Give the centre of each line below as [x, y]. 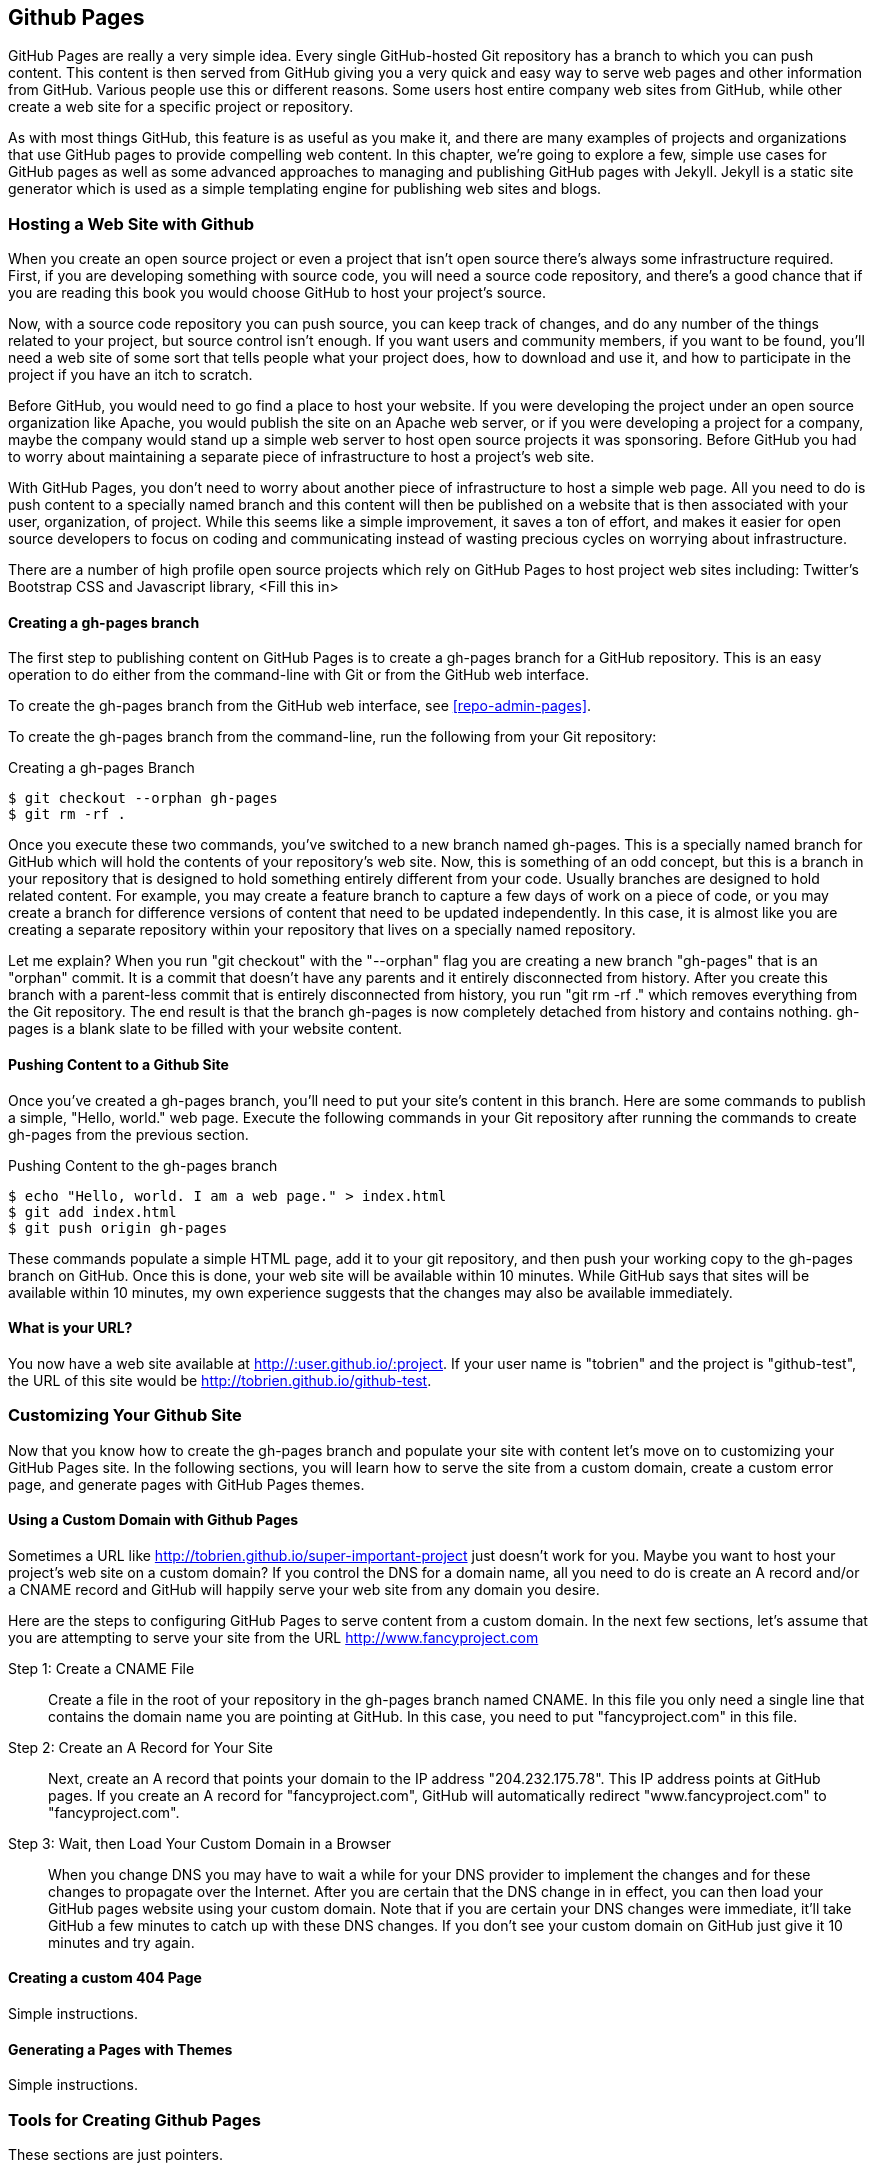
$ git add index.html [92, 1211]
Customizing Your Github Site [125, 1415]
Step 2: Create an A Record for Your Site [140, 1747]
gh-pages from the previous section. [128, 1134]
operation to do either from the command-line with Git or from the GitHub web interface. [298, 675]
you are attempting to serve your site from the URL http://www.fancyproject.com [273, 1637]
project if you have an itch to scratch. [130, 375]
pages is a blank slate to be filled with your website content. [205, 1029]
